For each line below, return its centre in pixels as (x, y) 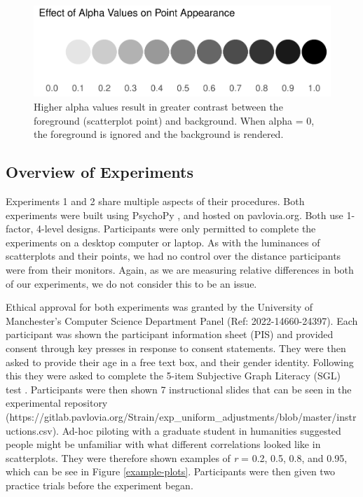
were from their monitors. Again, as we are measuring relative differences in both (180, 269)
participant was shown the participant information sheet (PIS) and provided (170, 334)
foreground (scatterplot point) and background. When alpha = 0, (174, 120)
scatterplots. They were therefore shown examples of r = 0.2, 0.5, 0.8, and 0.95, (177, 457)
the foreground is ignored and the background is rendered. (159, 134)
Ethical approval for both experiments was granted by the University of (159, 307)
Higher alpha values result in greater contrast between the (158, 107)
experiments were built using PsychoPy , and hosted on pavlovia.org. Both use (174, 215)
